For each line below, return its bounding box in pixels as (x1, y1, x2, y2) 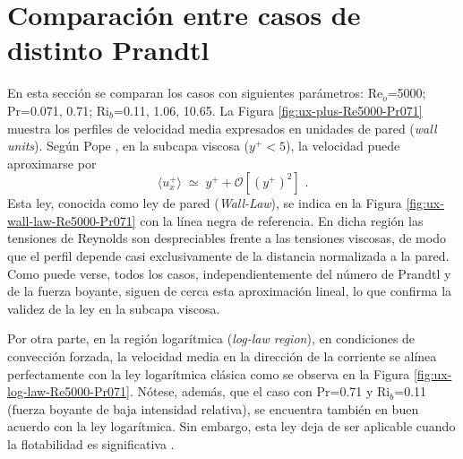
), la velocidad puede (286, 136, 400, 155)
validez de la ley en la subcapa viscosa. (7, 299, 220, 317)
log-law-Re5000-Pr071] (7, 382, 130, 401)
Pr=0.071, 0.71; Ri (7, 100, 110, 119)
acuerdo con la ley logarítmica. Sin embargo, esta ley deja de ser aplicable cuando (7, 417, 456, 436)
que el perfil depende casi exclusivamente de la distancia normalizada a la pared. (7, 247, 450, 265)
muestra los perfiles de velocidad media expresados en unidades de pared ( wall (7, 118, 437, 137)
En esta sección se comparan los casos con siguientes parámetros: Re (7, 83, 383, 102)
